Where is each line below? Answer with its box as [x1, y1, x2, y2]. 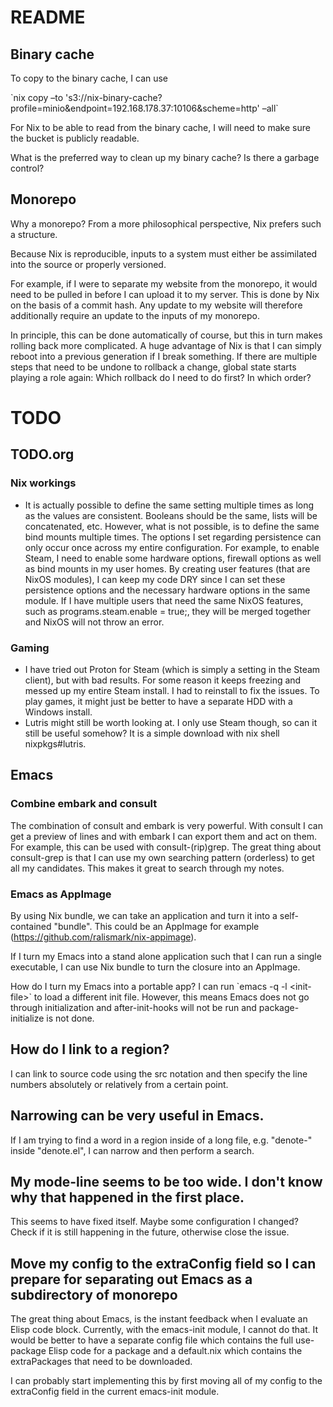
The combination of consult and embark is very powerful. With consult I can [10, 819, 324, 831]
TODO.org [10, 446, 75, 463]
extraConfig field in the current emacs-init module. [10, 1386, 220, 1398]
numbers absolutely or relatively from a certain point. [10, 1078, 229, 1090]
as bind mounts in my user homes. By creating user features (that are [24, 562, 311, 575]
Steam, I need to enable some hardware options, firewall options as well [24, 552, 322, 564]
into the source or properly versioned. [10, 258, 167, 270]
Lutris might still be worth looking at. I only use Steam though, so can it [24, 716, 318, 728]
